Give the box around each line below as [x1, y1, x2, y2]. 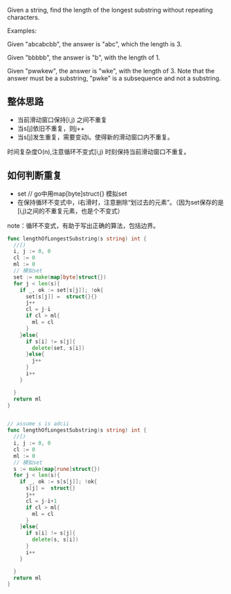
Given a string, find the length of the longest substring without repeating [7, 6, 213, 14]
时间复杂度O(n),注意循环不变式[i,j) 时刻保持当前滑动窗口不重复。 [7, 147, 190, 156]
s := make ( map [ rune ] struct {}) [13, 465, 100, 472]
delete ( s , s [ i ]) [32, 536, 79, 544]
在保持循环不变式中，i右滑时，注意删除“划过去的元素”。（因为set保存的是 [17, 198, 224, 206]
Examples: [7, 27, 37, 35]
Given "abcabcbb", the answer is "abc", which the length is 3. [7, 40, 183, 48]
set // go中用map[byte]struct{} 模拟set [17, 189, 127, 198]
